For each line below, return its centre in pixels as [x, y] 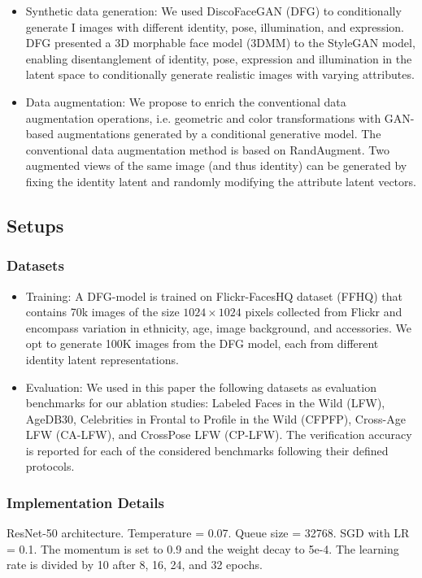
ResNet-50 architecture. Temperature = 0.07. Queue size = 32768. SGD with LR [208, 533]
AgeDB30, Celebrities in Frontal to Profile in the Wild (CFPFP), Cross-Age [215, 418]
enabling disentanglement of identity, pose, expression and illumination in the [219, 58]
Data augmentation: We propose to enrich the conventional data [186, 101]
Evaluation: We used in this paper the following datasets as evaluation [201, 387]
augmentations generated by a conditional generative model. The [219, 134]
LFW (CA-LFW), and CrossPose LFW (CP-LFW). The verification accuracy [219, 435]
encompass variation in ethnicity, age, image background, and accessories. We [218, 327]
